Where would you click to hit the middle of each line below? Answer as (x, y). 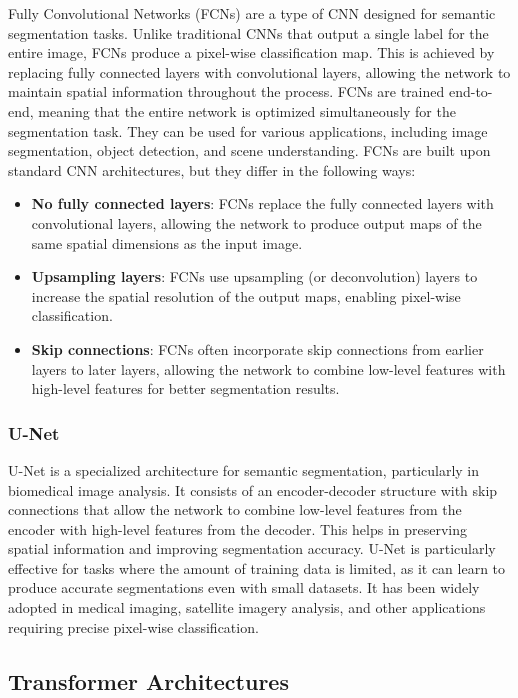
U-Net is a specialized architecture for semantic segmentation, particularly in (244, 469)
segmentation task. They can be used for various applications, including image (248, 130)
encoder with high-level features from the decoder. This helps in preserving (238, 528)
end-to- (470, 91)
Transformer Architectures (148, 680)
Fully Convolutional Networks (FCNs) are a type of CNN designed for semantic (252, 13)
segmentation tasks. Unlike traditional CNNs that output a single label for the (248, 32)
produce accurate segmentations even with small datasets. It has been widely (244, 587)
